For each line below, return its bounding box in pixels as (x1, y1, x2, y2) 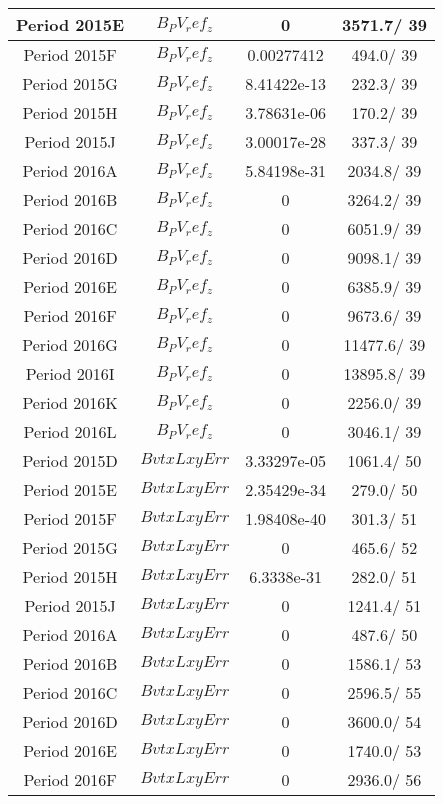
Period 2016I (25, 362, 115, 385)
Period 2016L (23, 420, 117, 443)
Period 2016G (22, 333, 118, 356)
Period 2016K (22, 391, 118, 414)
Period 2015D (22, 449, 118, 472)
